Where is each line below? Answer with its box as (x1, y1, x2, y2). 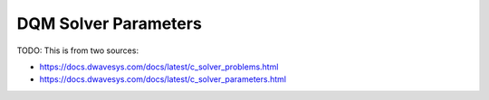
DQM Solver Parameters (16, 14, 203, 33)
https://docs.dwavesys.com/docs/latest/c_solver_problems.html (39, 61, 279, 72)
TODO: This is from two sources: (16, 45, 139, 56)
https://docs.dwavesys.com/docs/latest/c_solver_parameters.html (39, 74, 287, 85)
